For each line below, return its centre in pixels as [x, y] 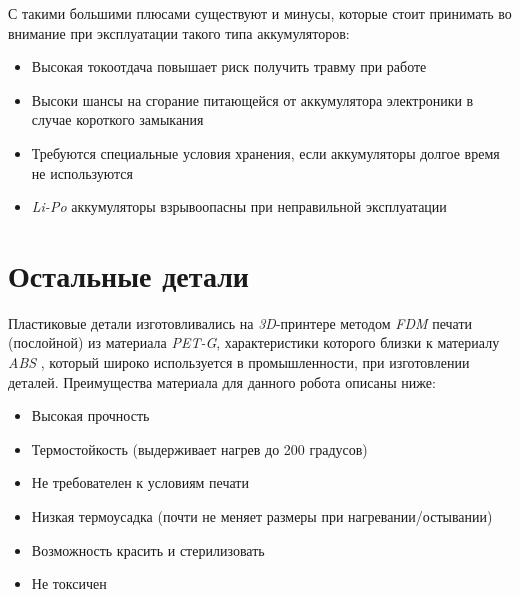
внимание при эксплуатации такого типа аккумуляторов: [179, 32]
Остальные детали [128, 274]
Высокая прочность [90, 415]
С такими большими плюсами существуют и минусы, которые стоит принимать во [260, 13]
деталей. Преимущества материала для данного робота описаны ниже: [222, 381]
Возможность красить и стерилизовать [148, 549]
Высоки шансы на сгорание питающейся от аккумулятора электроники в [252, 99]
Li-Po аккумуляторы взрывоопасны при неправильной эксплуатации [239, 206]
